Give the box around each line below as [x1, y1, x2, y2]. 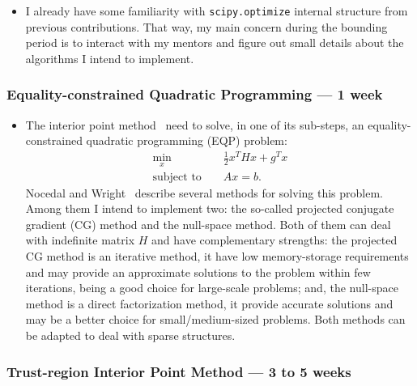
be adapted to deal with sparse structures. [25, 326, 236, 343]
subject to [152, 171, 202, 183]
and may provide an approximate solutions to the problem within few [25, 263, 371, 280]
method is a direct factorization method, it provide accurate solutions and [25, 295, 394, 312]
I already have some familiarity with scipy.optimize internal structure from [25, 2, 408, 19]
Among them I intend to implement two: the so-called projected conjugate [25, 200, 394, 217]
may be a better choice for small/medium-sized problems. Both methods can [25, 311, 406, 328]
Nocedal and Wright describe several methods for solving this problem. [25, 184, 384, 201]
